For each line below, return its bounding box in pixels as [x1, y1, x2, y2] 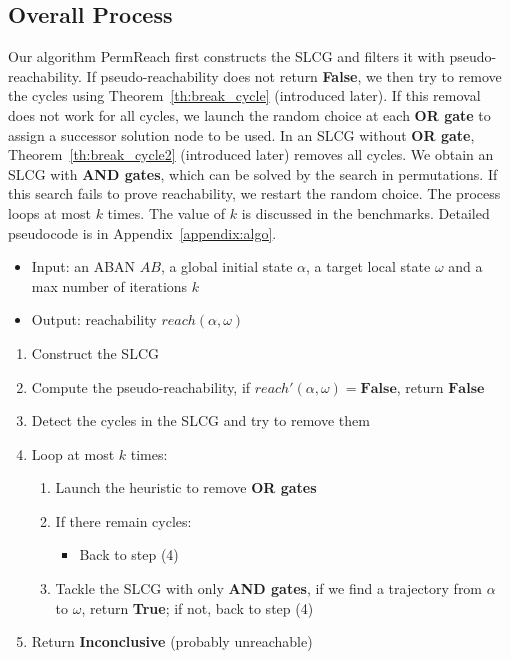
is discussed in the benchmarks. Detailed [241, 202, 490, 223]
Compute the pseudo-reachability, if [31, 376, 251, 397]
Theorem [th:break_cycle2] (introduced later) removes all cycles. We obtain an [8, 144, 494, 165]
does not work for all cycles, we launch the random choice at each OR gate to [8, 104, 491, 125]
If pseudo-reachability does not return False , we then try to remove [86, 65, 502, 86]
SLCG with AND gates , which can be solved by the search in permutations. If [8, 163, 498, 184]
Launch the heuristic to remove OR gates [55, 477, 317, 498]
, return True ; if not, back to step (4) [81, 597, 314, 618]
